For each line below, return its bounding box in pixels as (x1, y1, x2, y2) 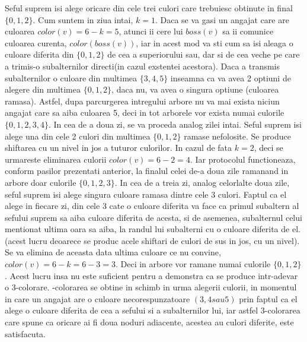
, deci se (254, 141, 283, 154)
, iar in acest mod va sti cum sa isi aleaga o (136, 36, 293, 49)
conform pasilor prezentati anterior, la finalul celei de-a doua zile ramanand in (5, 164, 289, 177)
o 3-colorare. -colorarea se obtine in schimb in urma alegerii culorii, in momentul (5, 281, 297, 293)
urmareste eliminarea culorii (5, 153, 107, 165)
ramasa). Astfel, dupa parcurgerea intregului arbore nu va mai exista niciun (5, 94, 280, 107)
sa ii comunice (222, 25, 274, 37)
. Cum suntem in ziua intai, (33, 13, 133, 26)
